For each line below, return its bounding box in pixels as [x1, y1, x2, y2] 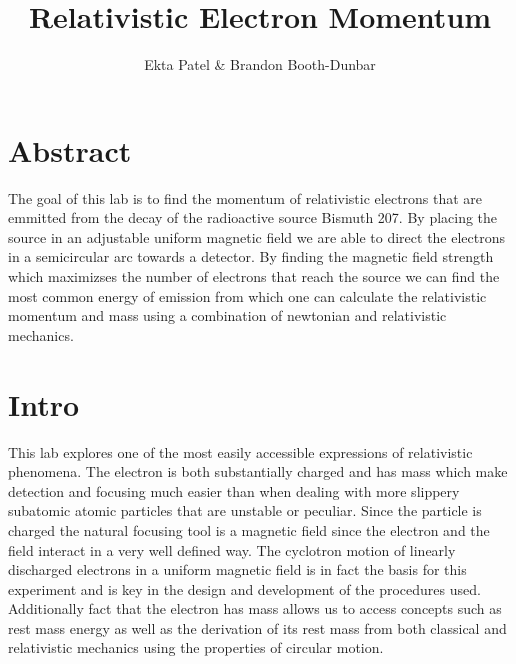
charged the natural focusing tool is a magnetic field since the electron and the [8, 519, 490, 540]
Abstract [8, 129, 132, 170]
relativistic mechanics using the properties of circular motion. [8, 637, 384, 658]
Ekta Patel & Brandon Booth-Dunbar [144, 54, 376, 75]
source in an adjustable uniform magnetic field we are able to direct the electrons [8, 226, 506, 247]
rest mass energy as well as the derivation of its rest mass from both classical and [8, 617, 507, 638]
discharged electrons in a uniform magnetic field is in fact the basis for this [8, 559, 467, 580]
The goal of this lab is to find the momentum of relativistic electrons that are [8, 187, 483, 208]
